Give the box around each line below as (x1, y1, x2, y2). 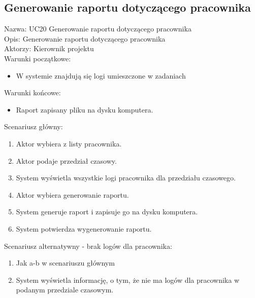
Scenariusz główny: (4, 121, 63, 132)
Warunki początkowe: (4, 53, 71, 63)
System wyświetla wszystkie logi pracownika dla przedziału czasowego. (16, 172, 236, 183)
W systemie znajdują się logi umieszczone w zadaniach (16, 70, 186, 81)
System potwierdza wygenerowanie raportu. (16, 223, 152, 234)
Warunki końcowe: (4, 87, 61, 98)
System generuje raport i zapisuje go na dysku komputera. (16, 206, 198, 217)
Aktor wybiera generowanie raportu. (16, 189, 129, 200)
